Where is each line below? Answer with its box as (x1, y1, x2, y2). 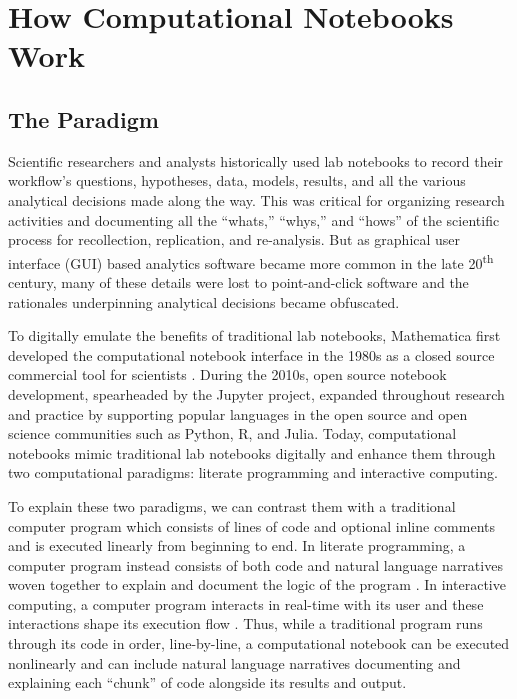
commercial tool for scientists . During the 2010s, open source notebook (8, 364, 447, 385)
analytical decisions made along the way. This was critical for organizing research (8, 189, 505, 210)
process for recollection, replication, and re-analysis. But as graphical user (8, 229, 461, 250)
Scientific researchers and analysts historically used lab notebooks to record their (8, 150, 504, 171)
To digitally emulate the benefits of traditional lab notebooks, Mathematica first (8, 325, 501, 346)
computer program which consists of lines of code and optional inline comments (8, 515, 495, 536)
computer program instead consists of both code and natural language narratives (8, 554, 503, 575)
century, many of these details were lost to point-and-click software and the (8, 271, 469, 292)
